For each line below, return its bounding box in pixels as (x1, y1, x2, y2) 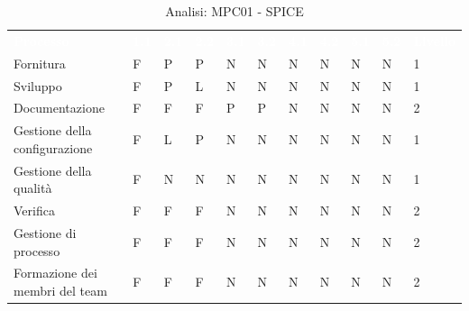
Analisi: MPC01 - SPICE (165, 2, 304, 20)
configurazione (14, 138, 93, 157)
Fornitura (14, 53, 66, 72)
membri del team (14, 280, 107, 299)
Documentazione (14, 98, 105, 117)
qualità (14, 178, 52, 197)
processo (14, 241, 60, 260)
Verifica (14, 201, 55, 220)
